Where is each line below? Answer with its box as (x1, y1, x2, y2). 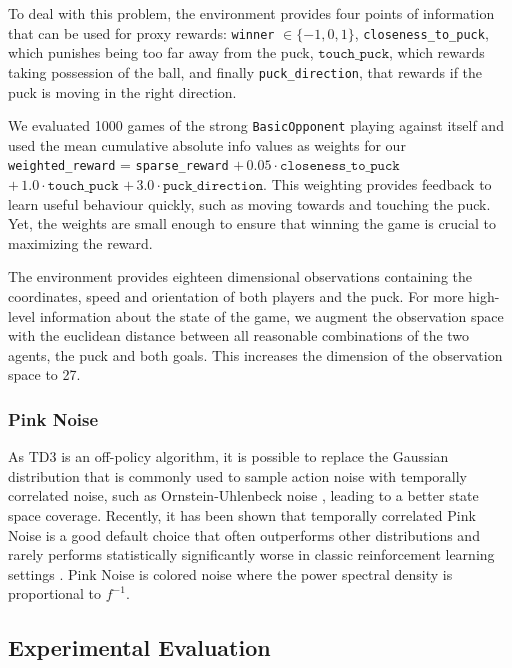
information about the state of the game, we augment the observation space (39, 305, 504, 326)
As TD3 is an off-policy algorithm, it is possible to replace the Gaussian (8, 446, 449, 467)
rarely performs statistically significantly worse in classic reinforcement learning (8, 544, 495, 565)
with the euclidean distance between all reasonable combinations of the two (8, 325, 470, 346)
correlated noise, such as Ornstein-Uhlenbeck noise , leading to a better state (8, 485, 479, 506)
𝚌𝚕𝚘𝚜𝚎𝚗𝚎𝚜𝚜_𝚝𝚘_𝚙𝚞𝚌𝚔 (280, 159, 400, 174)
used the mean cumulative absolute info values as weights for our (8, 134, 406, 155)
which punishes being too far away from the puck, (8, 42, 314, 63)
